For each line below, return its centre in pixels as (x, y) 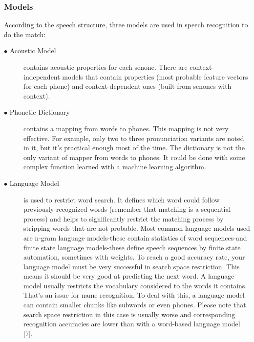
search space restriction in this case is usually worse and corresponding (129, 314)
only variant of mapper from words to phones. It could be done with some (134, 157)
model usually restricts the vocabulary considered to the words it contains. (135, 285)
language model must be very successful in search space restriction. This (132, 266)
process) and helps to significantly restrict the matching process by (124, 218)
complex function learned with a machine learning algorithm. (115, 167)
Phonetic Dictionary (40, 112)
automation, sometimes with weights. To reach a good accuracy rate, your (134, 257)
